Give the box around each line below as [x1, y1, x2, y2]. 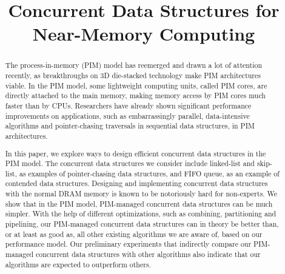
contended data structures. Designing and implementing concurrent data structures [5, 178, 268, 189]
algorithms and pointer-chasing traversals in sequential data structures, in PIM [5, 121, 255, 131]
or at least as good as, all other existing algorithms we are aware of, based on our [5, 229, 263, 239]
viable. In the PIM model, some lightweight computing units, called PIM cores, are [5, 80, 267, 90]
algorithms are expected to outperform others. [5, 259, 151, 269]
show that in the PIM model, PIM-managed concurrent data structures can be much [5, 198, 273, 209]
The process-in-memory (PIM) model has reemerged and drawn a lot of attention [5, 60, 263, 70]
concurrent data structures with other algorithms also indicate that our [35, 249, 261, 259]
